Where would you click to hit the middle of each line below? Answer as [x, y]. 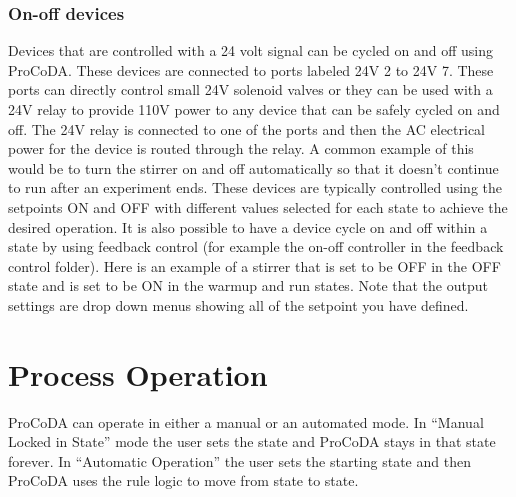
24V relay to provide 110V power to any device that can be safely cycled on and [254, 109]
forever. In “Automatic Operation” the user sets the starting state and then [239, 460]
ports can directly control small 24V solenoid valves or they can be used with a [250, 89]
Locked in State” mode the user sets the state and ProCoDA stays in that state [252, 441]
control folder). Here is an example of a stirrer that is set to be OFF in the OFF [254, 265]
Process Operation [138, 373]
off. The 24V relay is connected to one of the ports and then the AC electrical [246, 128]
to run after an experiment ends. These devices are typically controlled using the [255, 187]
